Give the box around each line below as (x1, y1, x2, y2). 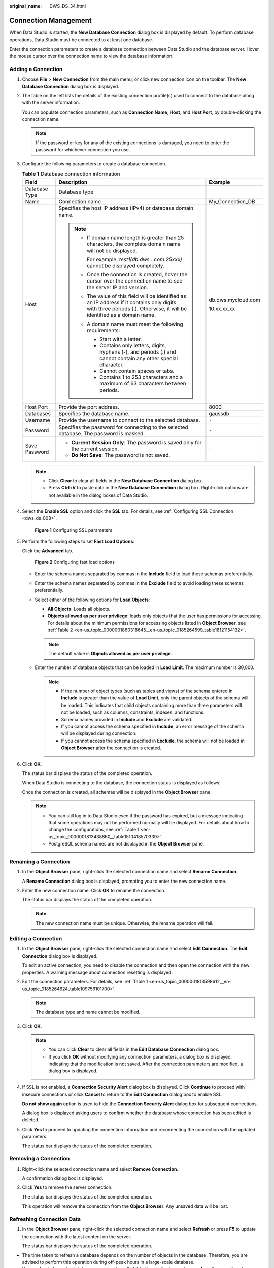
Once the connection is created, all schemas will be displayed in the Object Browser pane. (22, 789, 212, 795)
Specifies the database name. (58, 410, 130, 417)
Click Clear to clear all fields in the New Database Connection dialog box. (48, 477, 203, 484)
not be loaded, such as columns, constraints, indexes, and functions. (61, 709, 205, 715)
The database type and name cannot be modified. (36, 1009, 141, 1015)
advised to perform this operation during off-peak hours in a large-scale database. (22, 1259, 195, 1265)
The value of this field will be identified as (87, 292, 186, 299)
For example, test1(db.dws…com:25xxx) (87, 256, 182, 263)
